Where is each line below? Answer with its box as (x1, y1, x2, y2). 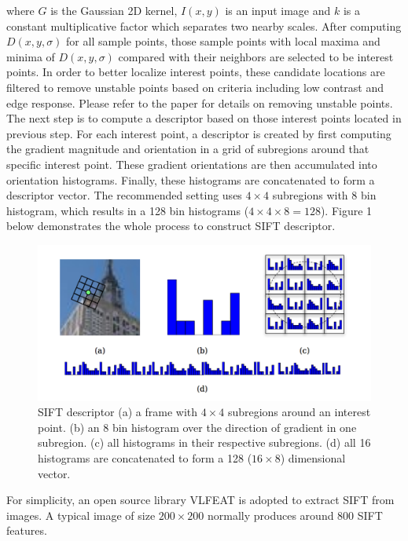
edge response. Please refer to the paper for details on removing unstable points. (6, 94, 393, 111)
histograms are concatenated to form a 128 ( (38, 450, 252, 466)
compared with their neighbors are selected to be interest (118, 48, 394, 64)
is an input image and (225, 2, 331, 18)
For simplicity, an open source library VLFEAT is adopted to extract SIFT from (6, 492, 395, 508)
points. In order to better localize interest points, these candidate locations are (6, 64, 385, 80)
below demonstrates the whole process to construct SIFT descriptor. (6, 217, 336, 234)
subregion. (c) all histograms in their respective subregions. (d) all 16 (38, 434, 371, 451)
